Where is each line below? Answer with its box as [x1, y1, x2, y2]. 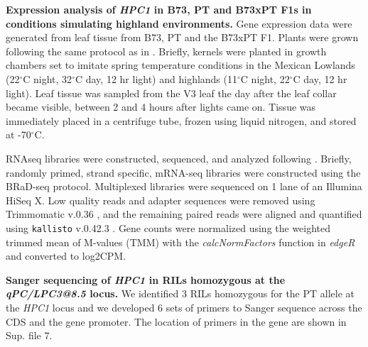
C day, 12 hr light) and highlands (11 [75, 71, 237, 86]
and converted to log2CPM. [6, 248, 126, 263]
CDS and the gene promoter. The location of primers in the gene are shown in [6, 314, 347, 329]
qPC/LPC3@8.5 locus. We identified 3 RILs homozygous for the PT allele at [6, 286, 355, 301]
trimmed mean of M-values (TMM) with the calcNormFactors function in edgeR [6, 234, 355, 249]
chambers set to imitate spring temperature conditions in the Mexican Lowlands [6, 57, 355, 72]
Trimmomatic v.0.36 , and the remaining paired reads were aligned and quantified [6, 206, 362, 221]
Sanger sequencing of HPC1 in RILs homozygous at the [6, 272, 286, 287]
